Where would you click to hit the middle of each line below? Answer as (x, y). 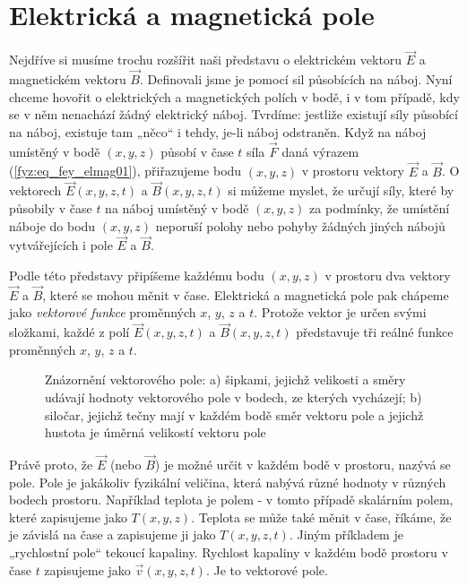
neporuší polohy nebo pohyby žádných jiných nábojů (300, 225)
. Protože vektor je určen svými (340, 312)
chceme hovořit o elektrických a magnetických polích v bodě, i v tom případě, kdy (234, 96)
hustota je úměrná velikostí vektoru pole (156, 432)
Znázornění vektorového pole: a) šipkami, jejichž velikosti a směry (225, 379)
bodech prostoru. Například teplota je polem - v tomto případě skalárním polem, (231, 500)
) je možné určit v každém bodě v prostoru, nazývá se (303, 464)
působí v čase (197, 151)
